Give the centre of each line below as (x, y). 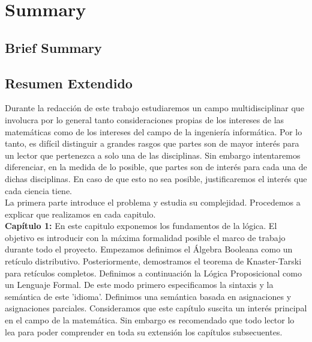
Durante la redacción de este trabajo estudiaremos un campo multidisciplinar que (154, 108)
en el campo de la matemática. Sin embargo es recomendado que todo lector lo (150, 320)
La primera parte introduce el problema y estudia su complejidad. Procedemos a (153, 202)
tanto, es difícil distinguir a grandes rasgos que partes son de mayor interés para (152, 143)
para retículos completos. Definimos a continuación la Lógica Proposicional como (153, 273)
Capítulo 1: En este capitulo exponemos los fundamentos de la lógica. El (141, 226)
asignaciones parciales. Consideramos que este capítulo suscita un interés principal (156, 308)
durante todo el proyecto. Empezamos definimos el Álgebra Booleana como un (149, 249)
